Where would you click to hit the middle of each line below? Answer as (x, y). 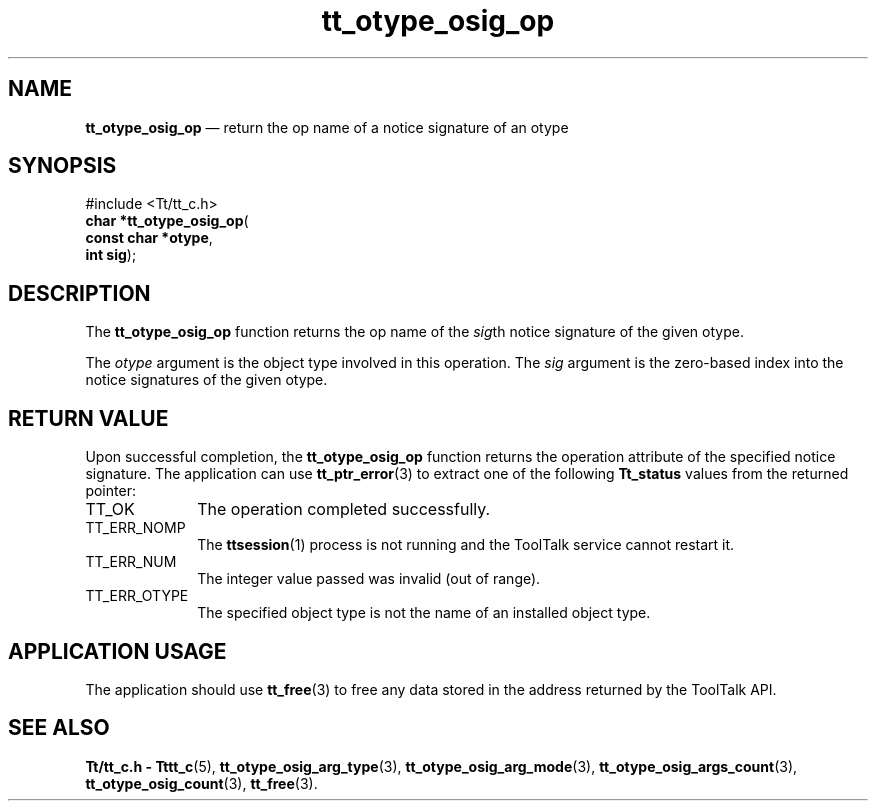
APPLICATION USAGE (117, 651)
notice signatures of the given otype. (206, 380)
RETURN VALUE (88, 418)
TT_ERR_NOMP (135, 528)
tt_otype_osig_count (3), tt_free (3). (201, 783)
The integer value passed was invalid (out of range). (369, 579)
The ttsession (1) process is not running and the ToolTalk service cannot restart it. (466, 545)
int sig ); (111, 255)
